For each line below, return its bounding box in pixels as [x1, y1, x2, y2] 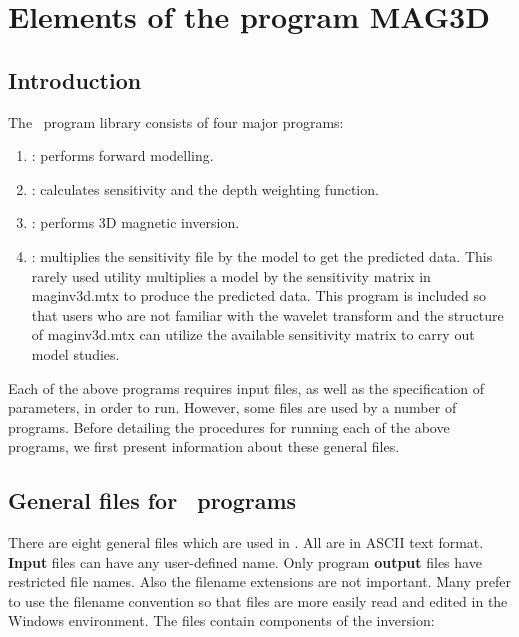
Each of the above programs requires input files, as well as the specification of [8, 377, 485, 398]
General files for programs [8, 485, 297, 516]
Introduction [8, 64, 142, 95]
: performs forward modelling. [31, 145, 214, 166]
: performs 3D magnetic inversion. [31, 212, 240, 233]
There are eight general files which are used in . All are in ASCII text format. [8, 532, 484, 553]
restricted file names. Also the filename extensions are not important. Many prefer [8, 571, 512, 592]
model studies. [31, 343, 120, 364]
